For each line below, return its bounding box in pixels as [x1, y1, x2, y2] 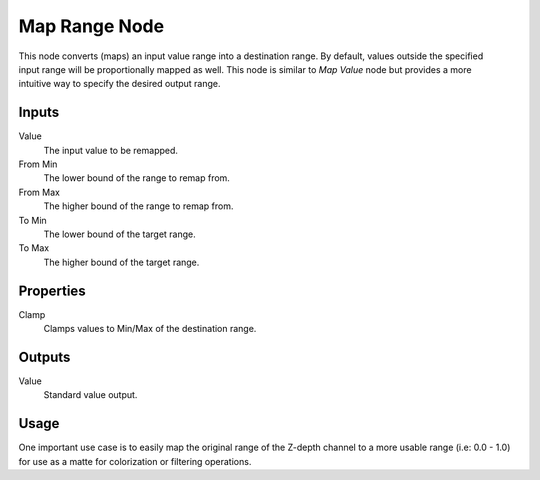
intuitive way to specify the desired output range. [18, 78, 221, 90]
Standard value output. [43, 389, 138, 401]
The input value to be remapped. [43, 144, 179, 156]
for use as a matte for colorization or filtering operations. [18, 455, 252, 467]
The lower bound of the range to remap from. [43, 172, 230, 184]
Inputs [18, 104, 60, 121]
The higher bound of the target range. [43, 256, 200, 268]
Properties [18, 282, 86, 299]
